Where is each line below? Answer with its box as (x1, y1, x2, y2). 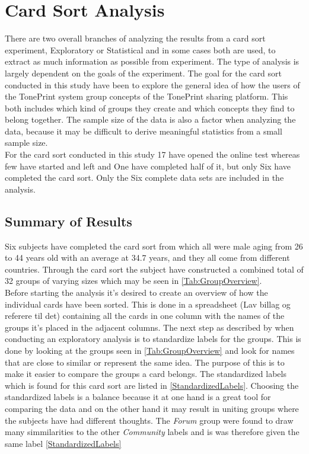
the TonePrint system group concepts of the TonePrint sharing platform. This (5, 90, 288, 103)
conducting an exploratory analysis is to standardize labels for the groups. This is (5, 332, 301, 345)
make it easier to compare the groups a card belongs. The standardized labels (5, 367, 286, 380)
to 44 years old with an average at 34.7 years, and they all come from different (5, 251, 290, 264)
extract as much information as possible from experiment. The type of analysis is (5, 55, 300, 68)
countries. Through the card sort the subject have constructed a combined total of (5, 263, 304, 275)
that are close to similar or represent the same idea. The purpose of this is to (5, 356, 285, 368)
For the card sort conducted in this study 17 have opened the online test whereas (5, 148, 300, 161)
